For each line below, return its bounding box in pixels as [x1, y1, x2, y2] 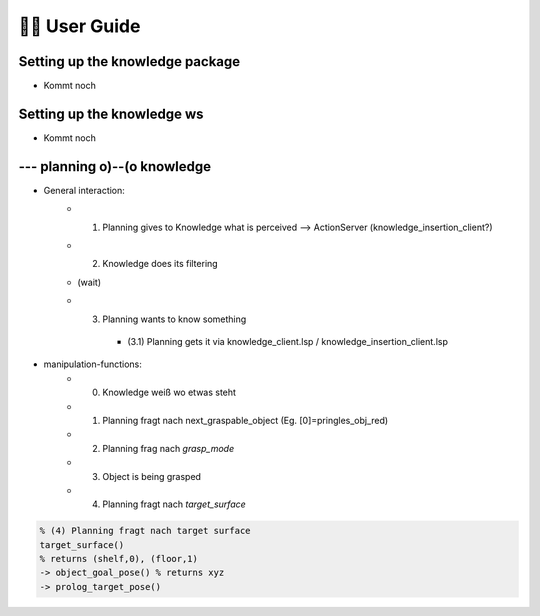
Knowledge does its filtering [102, 258, 219, 270]
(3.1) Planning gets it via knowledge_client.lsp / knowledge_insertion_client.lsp [127, 336, 449, 347]
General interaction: [43, 184, 125, 196]
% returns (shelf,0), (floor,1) [39, 553, 199, 565]
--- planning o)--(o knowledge [18, 158, 212, 175]
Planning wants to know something [102, 313, 247, 325]
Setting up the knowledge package [18, 53, 241, 70]
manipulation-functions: [43, 358, 142, 370]
